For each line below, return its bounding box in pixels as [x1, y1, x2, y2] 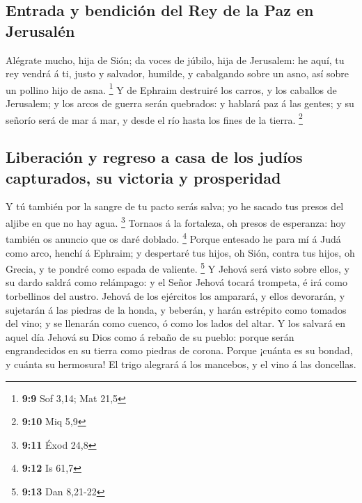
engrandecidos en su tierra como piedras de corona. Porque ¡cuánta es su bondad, [6, 343, 353, 358]
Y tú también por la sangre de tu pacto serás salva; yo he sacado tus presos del [6, 199, 344, 214]
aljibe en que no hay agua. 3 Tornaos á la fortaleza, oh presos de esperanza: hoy [6, 214, 346, 230]
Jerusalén [6, 19, 75, 41]
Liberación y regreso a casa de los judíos [6, 146, 303, 168]
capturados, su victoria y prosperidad [6, 166, 281, 188]
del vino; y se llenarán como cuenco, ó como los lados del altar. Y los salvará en [6, 316, 346, 330]
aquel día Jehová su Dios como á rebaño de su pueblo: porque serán [6, 329, 294, 344]
